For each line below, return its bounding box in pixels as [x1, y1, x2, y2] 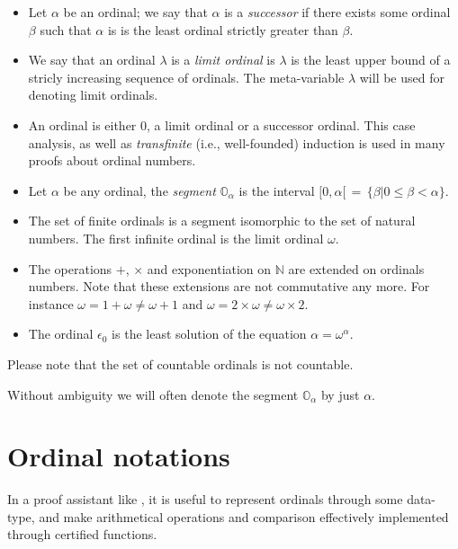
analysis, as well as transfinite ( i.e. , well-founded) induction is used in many [28, 133, 445, 152]
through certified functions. [7, 525, 157, 544]
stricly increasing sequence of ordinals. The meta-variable [28, 67, 345, 86]
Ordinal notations [7, 438, 230, 474]
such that [40, 20, 92, 39]
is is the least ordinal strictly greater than [107, 20, 338, 39]
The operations [28, 259, 112, 278]
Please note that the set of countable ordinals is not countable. [7, 354, 354, 373]
